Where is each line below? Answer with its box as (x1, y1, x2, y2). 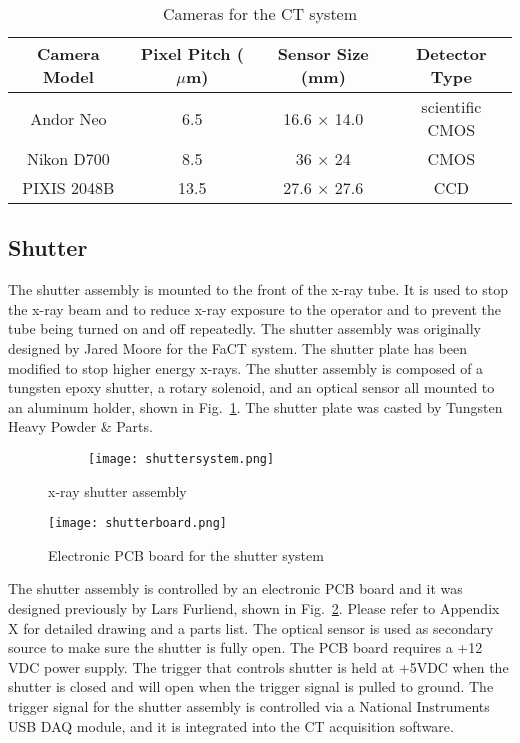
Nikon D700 (26, 147, 110, 170)
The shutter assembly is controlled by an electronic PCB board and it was (8, 578, 463, 599)
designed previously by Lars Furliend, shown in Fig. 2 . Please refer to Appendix (8, 598, 500, 619)
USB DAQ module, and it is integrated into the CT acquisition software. (8, 715, 454, 736)
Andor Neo (30, 106, 107, 130)
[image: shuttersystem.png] (88, 451, 275, 466)
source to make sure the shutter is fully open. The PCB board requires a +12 (8, 637, 483, 658)
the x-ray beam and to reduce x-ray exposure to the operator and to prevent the (8, 298, 502, 319)
